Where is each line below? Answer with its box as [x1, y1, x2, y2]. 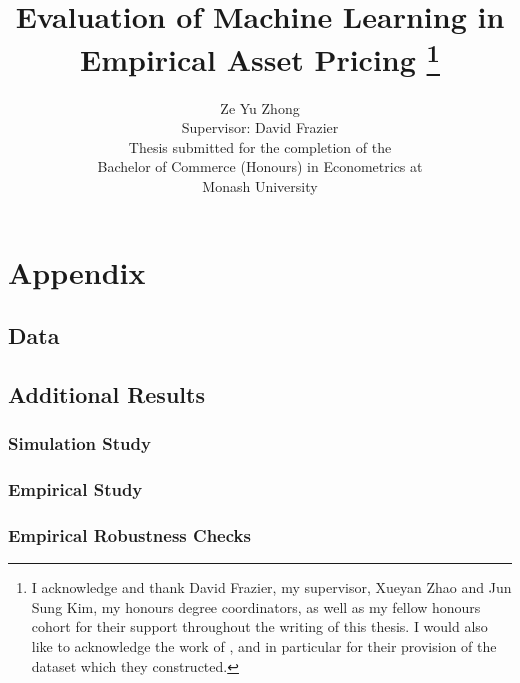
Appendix [8, 251, 146, 292]
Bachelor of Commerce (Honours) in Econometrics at [97, 156, 423, 177]
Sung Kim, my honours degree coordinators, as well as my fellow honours [31, 596, 481, 617]
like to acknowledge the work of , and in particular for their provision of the [31, 636, 497, 657]
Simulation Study [8, 431, 151, 456]
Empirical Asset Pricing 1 [80, 35, 440, 80]
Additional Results [8, 378, 205, 409]
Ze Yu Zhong [220, 97, 300, 118]
